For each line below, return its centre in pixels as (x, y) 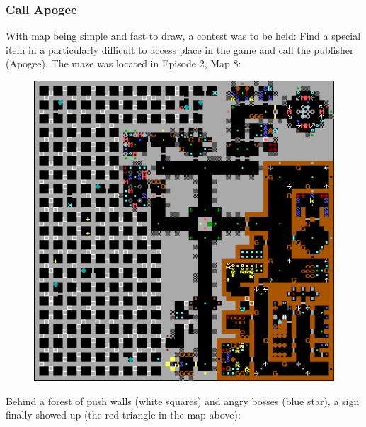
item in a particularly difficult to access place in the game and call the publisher (180, 49)
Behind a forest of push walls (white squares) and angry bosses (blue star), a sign (183, 400)
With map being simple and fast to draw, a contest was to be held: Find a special (183, 36)
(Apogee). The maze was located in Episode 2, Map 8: (124, 63)
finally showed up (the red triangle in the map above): (123, 415)
